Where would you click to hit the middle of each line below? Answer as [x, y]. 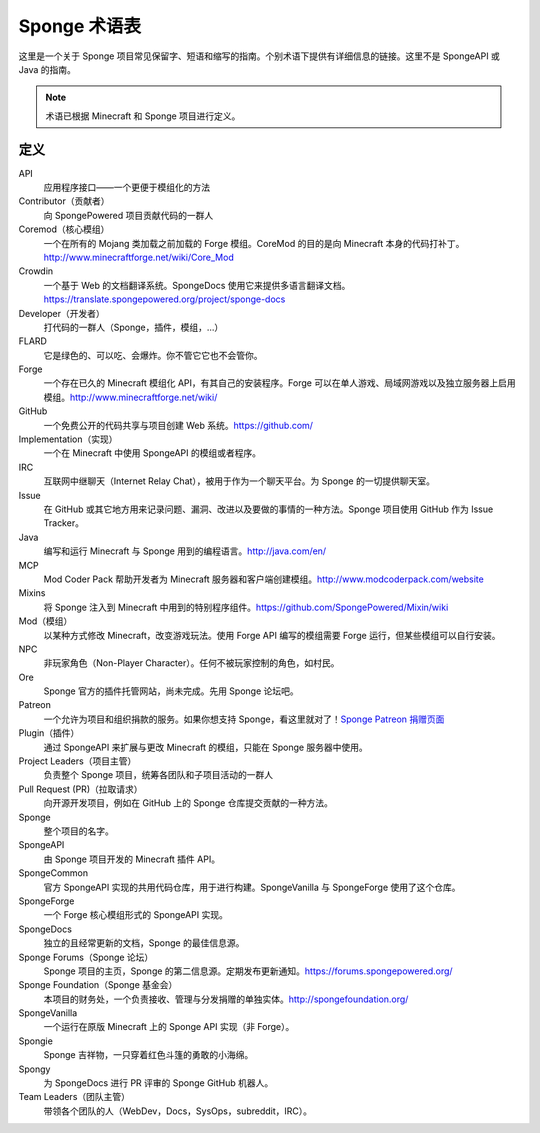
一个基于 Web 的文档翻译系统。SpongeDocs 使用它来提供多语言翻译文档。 [197, 285]
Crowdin [36, 271]
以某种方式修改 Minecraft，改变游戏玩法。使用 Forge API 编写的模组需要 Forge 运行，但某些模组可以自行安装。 [272, 635]
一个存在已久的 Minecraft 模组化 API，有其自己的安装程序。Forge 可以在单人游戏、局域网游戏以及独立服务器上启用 [279, 383]
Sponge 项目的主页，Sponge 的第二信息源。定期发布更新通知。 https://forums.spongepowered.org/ [248, 971]
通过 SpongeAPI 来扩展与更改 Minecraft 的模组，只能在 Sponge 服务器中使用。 [206, 747]
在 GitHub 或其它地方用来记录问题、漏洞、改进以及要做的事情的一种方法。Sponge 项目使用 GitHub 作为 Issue [268, 509]
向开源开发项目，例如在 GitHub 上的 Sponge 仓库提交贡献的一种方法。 [188, 803]
